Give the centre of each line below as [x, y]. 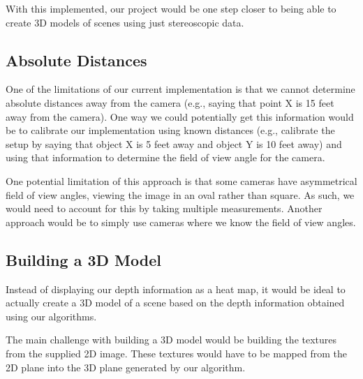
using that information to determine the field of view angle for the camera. [165, 157]
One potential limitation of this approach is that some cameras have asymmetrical [181, 180]
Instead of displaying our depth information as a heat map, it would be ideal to [176, 289]
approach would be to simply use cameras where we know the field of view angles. [181, 222]
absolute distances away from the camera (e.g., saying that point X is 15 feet [170, 102]
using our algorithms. [51, 316]
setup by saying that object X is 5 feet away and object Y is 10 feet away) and [174, 143]
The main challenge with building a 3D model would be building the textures [171, 340]
